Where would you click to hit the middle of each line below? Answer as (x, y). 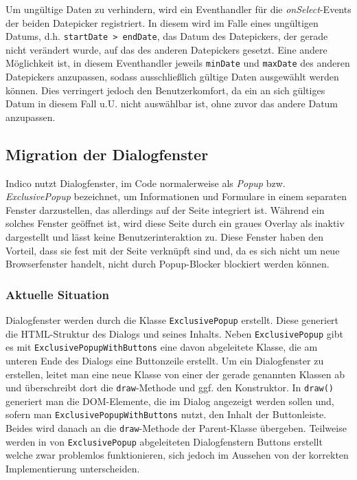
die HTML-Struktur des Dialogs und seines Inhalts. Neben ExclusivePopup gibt (174, 333)
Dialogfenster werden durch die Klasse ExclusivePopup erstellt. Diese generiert (172, 320)
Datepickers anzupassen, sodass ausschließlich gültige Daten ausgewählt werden (172, 77)
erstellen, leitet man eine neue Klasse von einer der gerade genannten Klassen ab (175, 374)
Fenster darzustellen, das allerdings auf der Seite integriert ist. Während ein (165, 209)
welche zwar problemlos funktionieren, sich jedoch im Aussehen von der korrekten (177, 455)
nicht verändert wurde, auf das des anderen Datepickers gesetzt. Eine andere (166, 49)
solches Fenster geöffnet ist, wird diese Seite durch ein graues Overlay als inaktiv (175, 223)
